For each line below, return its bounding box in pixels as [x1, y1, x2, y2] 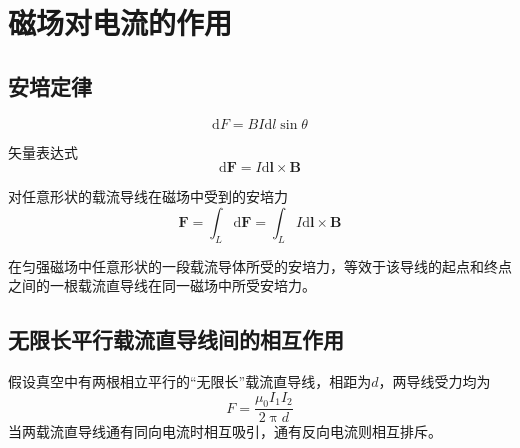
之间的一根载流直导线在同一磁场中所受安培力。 [8, 275, 316, 296]
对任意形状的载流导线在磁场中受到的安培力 [8, 186, 288, 207]
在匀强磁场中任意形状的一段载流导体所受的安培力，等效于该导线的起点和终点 [8, 255, 512, 276]
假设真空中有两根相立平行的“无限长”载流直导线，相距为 [8, 370, 372, 391]
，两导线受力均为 [378, 370, 491, 391]
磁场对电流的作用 [8, 2, 233, 43]
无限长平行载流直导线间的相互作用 [8, 324, 344, 355]
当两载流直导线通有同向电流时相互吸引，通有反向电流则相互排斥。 [8, 421, 442, 442]
